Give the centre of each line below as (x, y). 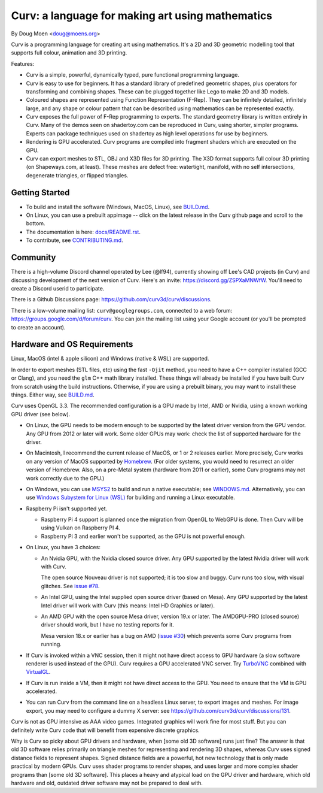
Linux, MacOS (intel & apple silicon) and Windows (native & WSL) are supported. (110, 359)
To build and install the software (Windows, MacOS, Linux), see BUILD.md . (118, 207)
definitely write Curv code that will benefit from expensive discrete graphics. (105, 730)
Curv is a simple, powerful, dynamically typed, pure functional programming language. (132, 75)
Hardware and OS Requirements (72, 344)
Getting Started (40, 193)
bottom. (36, 223)
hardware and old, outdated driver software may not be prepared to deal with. (107, 783)
